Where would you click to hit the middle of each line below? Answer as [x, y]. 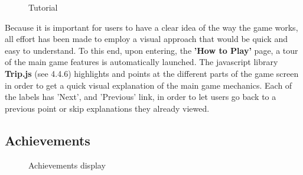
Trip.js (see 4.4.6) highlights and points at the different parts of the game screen [152, 73]
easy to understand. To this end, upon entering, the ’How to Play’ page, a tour [151, 50]
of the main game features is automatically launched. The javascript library [141, 62]
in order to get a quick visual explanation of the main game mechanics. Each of [149, 85]
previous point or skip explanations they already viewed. [107, 108]
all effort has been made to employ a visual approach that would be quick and [146, 39]
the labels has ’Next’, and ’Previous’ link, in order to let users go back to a [141, 97]
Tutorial [43, 7]
